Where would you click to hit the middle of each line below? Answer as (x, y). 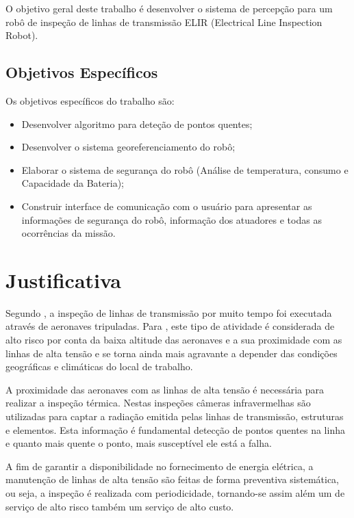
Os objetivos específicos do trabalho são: (90, 100)
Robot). (22, 35)
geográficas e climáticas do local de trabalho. (99, 366)
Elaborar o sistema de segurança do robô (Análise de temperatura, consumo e (185, 169)
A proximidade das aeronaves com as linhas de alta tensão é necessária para (165, 389)
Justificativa (63, 280)
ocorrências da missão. (68, 233)
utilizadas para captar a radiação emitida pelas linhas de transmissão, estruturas (175, 416)
